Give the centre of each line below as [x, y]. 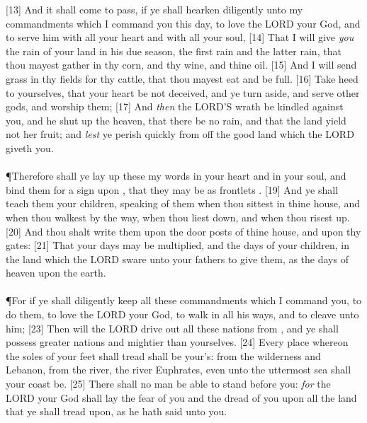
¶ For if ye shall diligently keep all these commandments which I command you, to [184, 300]
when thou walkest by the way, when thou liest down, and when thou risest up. [178, 217]
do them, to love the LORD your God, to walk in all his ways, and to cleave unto [182, 314]
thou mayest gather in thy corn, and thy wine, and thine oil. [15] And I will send [181, 65]
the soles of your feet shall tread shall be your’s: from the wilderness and [163, 355]
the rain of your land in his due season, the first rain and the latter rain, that [174, 51]
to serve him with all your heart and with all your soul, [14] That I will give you [180, 37]
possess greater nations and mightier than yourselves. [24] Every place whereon [177, 342]
